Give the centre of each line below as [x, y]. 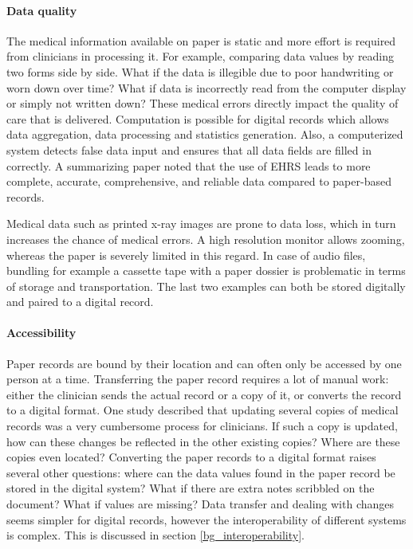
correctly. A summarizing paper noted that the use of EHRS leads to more [189, 165]
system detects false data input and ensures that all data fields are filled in [189, 149]
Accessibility [41, 333]
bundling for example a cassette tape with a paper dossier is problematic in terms [206, 271]
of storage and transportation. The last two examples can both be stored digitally [206, 286]
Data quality [42, 10]
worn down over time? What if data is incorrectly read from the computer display [206, 87]
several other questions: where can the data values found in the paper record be [201, 472]
